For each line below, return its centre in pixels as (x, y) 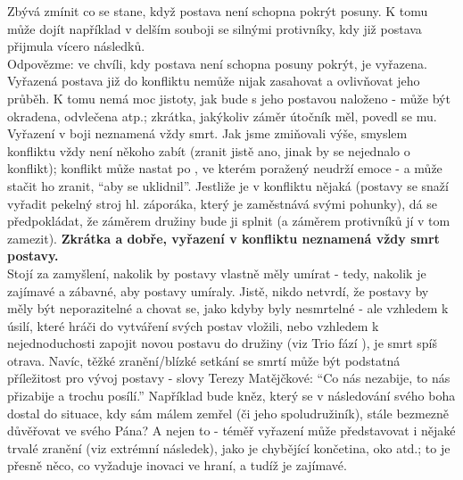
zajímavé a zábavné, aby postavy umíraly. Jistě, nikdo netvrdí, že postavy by (218, 290)
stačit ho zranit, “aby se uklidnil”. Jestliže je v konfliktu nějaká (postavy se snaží (228, 185)
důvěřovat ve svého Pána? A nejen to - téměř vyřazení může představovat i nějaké (231, 430)
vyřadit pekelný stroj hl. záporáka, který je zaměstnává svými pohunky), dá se (222, 203)
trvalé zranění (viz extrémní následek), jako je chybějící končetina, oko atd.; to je (229, 447)
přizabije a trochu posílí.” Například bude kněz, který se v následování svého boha (231, 396)
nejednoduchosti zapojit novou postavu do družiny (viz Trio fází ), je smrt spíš (222, 343)
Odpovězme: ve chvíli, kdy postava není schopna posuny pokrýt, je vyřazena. (217, 63)
